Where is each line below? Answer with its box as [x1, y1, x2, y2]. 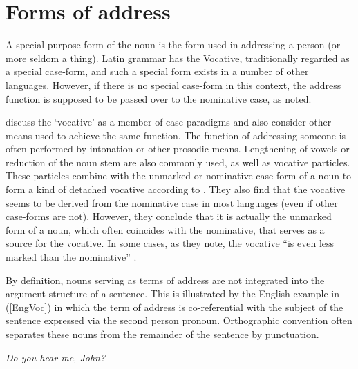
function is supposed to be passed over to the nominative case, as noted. [6, 91, 312, 106]
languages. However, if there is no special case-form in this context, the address [6, 77, 341, 92]
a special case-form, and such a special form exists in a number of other [6, 64, 309, 79]
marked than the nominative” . [6, 250, 137, 264]
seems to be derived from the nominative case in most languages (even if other [6, 195, 338, 210]
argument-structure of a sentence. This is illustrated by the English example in [6, 286, 340, 301]
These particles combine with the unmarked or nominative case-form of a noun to [6, 168, 352, 183]
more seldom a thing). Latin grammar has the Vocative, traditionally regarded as [6, 50, 350, 65]
